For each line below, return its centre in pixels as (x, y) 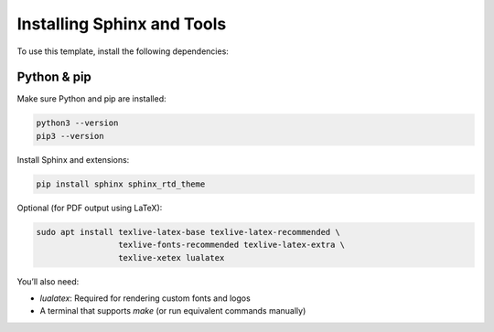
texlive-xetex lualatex (171, 257)
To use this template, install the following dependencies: (123, 51)
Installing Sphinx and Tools (122, 24)
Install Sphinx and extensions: (73, 159)
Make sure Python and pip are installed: (91, 99)
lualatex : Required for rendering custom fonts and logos (145, 298)
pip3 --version (70, 136)
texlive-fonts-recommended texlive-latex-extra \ (231, 245)
